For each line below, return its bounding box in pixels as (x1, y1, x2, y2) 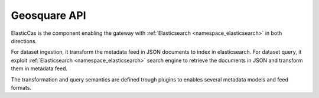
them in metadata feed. (11, 65, 68, 72)
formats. (11, 84, 32, 91)
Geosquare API (11, 9, 86, 22)
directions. (11, 37, 37, 44)
